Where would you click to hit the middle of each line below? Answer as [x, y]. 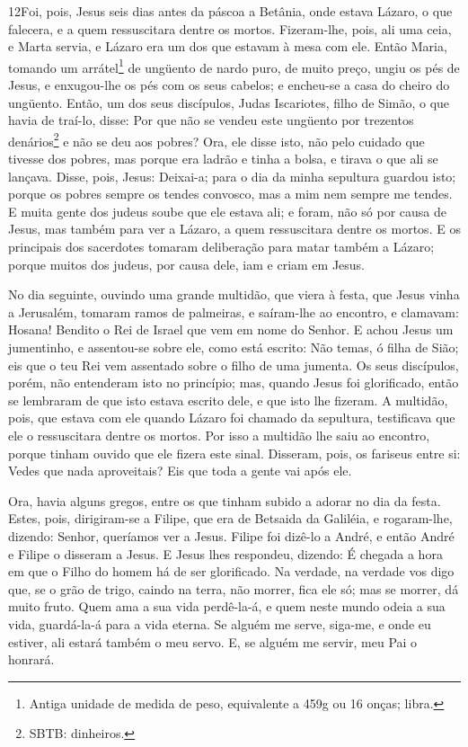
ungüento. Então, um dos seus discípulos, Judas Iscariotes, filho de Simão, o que [229, 102]
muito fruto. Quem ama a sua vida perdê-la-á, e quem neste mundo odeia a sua [227, 606]
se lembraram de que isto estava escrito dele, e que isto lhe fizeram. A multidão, [228, 400]
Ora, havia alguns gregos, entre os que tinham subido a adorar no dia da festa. [225, 500]
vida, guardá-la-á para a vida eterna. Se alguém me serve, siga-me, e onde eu [220, 623]
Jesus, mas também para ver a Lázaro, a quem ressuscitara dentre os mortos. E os [234, 229]
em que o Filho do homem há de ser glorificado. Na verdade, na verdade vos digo [231, 571]
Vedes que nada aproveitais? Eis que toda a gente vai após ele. [180, 471]
